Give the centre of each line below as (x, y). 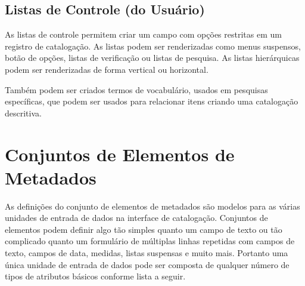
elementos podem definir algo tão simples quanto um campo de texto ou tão (144, 229)
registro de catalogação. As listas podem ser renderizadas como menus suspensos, (153, 46)
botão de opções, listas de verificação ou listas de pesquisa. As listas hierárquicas (152, 58)
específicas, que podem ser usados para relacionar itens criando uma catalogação (152, 101)
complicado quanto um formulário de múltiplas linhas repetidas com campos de (150, 241)
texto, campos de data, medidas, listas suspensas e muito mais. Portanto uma (147, 253)
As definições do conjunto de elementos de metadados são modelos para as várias (152, 206)
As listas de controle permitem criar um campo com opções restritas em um (143, 34)
